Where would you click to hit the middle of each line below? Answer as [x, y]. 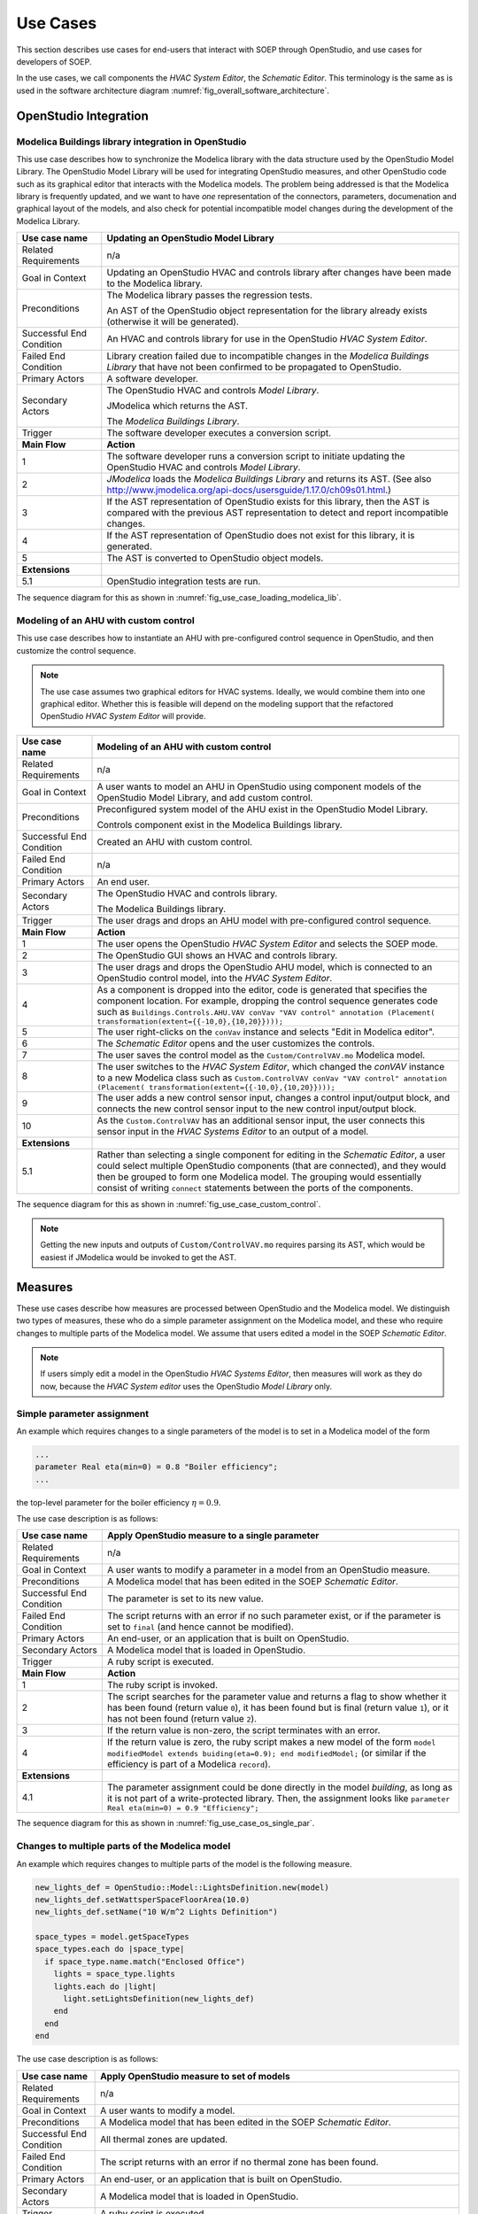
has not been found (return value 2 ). [181, 1719]
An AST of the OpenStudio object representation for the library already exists [267, 311]
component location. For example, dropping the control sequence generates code [267, 1001]
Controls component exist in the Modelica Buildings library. [220, 824]
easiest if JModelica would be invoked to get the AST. [139, 1257]
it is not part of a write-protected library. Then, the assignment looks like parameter [278, 1799]
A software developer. [153, 379]
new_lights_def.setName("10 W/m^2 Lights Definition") [156, 1912]
